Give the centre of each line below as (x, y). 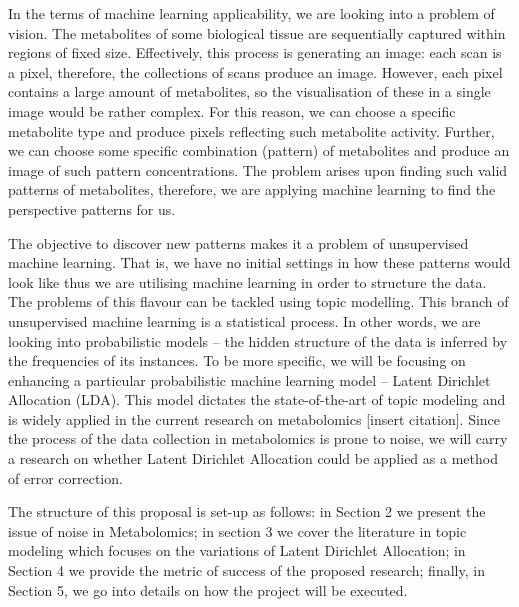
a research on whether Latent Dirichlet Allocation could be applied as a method (253, 458)
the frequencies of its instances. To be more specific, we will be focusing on (237, 360)
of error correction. (65, 477)
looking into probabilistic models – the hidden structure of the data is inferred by (258, 340)
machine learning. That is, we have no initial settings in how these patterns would (259, 262)
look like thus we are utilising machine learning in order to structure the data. (247, 281)
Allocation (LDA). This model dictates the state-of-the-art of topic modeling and (257, 399)
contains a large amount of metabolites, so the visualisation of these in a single (249, 91)
